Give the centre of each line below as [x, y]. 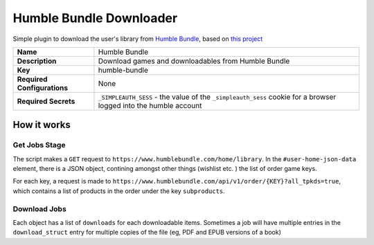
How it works [42, 125]
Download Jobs [40, 209]
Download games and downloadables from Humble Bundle [194, 61]
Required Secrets [46, 101]
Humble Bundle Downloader [95, 18]
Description [37, 61]
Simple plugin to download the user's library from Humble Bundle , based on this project [138, 39]
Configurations [43, 88]
